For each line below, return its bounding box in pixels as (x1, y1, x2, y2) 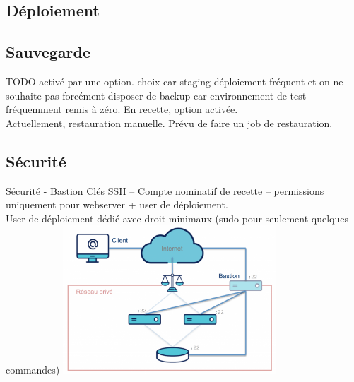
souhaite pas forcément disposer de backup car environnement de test (6, 88, 307, 102)
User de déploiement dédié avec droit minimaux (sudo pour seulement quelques (6, 210, 348, 225)
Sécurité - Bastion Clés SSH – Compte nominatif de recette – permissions (6, 183, 324, 198)
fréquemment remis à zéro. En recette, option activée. (6, 102, 238, 117)
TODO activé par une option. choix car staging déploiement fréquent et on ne (6, 73, 343, 88)
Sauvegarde (6, 41, 90, 63)
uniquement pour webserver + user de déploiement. (6, 197, 228, 212)
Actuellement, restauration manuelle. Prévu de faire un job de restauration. (6, 115, 333, 130)
